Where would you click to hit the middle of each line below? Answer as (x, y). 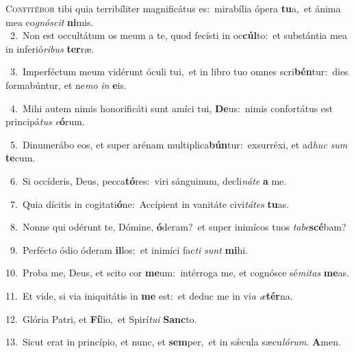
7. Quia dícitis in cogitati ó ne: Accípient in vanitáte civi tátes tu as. (150, 204)
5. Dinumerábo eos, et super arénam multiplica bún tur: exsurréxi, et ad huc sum (179, 144)
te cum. (21, 158)
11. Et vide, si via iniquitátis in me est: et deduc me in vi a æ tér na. (149, 295)
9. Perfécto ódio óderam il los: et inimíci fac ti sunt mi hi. (129, 249)
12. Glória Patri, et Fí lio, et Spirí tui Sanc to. (101, 318)
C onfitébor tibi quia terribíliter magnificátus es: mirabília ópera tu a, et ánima (173, 8)
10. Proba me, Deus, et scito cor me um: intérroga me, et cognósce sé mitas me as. (177, 273)
